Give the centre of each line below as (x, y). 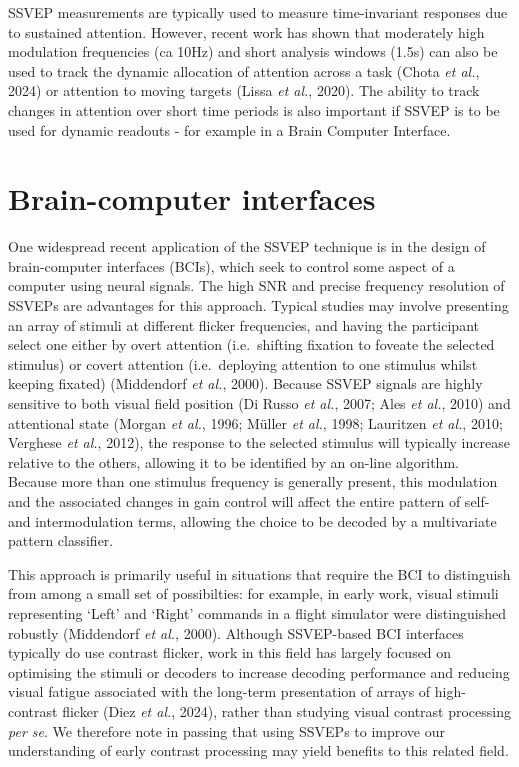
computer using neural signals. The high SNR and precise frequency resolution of (256, 285)
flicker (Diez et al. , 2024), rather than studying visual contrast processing (286, 710)
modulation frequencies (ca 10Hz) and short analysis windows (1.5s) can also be (253, 51)
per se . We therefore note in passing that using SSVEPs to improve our (227, 730)
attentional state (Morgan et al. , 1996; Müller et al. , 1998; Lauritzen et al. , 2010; (255, 422)
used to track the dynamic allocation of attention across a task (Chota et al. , (244, 70)
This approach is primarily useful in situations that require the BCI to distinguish (259, 573)
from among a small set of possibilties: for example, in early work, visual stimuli (253, 593)
